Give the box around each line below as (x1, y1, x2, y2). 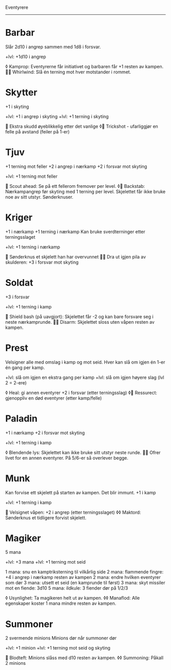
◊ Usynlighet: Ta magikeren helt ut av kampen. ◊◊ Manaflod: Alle (5, 595, 140, 601)
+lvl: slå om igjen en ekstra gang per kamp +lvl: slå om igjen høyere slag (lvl (5, 374, 164, 380)
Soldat (5, 277, 34, 288)
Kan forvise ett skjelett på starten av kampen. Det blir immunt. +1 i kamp (5, 489, 156, 495)
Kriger (5, 212, 33, 223)
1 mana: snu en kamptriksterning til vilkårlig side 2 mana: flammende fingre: (5, 569, 164, 575)
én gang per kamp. (5, 364, 45, 371)
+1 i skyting (5, 103, 30, 109)
